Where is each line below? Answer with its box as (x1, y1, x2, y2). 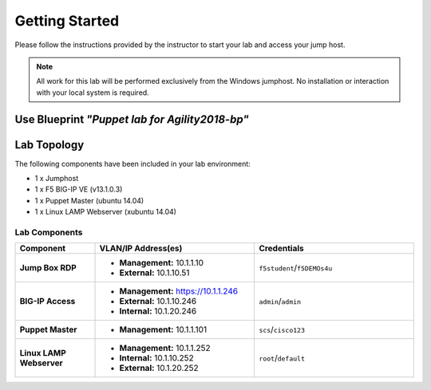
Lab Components (14, 227, 83, 238)
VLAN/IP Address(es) (99, 243, 183, 254)
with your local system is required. (36, 88, 149, 97)
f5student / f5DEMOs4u (259, 262, 333, 274)
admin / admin (259, 296, 302, 307)
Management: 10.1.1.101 (119, 324, 208, 335)
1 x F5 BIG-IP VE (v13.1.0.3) (34, 184, 123, 195)
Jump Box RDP (19, 262, 77, 274)
